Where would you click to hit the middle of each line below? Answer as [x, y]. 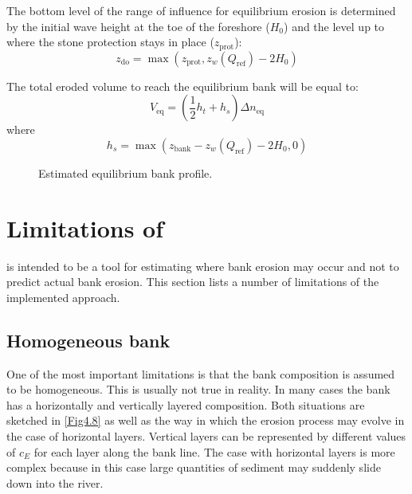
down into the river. [55, 482]
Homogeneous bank [88, 340]
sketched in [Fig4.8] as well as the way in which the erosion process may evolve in [206, 420]
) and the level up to [334, 26]
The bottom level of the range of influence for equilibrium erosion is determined [201, 10]
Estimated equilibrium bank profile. [126, 173]
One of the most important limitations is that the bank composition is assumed [201, 373]
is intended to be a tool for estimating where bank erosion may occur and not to [203, 266]
